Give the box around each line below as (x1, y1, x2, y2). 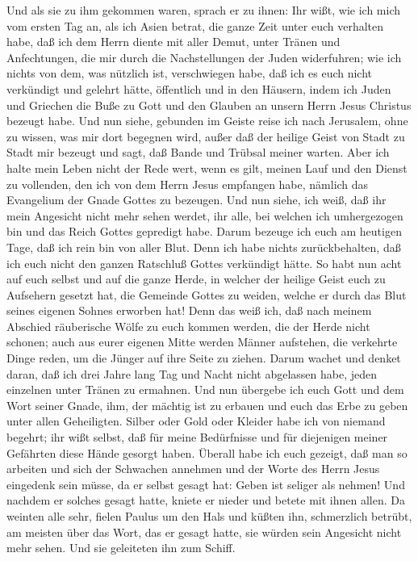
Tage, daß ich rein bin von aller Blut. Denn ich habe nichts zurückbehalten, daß (6, 238, 401, 255)
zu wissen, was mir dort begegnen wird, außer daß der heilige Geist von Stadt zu (6, 128, 405, 144)
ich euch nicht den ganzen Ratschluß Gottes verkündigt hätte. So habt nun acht (6, 254, 402, 271)
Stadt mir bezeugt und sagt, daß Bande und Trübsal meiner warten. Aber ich (6, 144, 390, 161)
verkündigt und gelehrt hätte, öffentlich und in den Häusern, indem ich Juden (6, 80, 391, 97)
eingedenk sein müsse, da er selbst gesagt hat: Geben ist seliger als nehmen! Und (6, 475, 405, 492)
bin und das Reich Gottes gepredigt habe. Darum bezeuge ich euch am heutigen (6, 223, 402, 240)
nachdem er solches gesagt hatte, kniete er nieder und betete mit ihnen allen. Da (6, 492, 406, 509)
